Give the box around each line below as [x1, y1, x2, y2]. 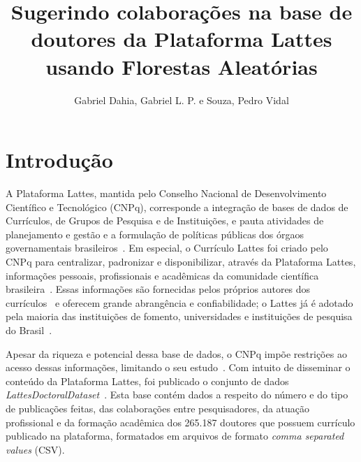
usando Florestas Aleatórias [45, 52, 318, 80]
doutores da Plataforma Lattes [31, 24, 332, 53]
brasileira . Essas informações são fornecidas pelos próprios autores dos [6, 282, 311, 296]
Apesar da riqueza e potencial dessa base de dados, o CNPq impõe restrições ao [6, 346, 347, 361]
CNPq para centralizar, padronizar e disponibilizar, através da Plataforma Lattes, [6, 254, 356, 268]
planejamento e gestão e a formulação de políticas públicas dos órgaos [6, 226, 304, 241]
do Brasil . [6, 322, 52, 337]
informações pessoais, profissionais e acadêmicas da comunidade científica [6, 268, 319, 282]
